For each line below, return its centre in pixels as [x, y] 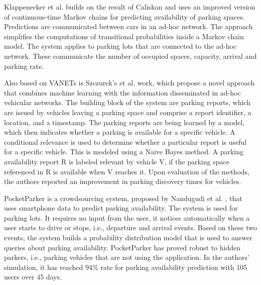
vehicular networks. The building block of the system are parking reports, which [127, 102]
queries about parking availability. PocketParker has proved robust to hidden [122, 247]
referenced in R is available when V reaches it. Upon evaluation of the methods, [127, 171]
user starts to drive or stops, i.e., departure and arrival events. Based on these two [130, 227]
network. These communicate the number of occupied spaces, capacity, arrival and [130, 56]
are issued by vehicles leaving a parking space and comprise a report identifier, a [128, 112]
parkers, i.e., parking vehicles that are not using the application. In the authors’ [127, 257]
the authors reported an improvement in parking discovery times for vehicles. [123, 181]
